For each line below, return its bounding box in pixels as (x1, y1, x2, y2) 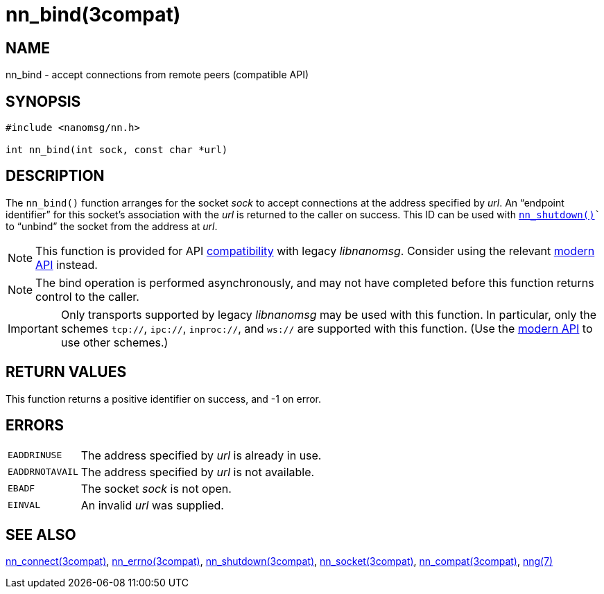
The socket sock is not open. (80, 481, 232, 496)
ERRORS (6, 417, 64, 435)
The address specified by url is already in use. (80, 448, 322, 462)
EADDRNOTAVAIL (8, 466, 78, 478)
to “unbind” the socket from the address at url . (6, 220, 218, 232)
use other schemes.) (60, 335, 169, 349)
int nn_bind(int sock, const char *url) (6, 144, 228, 156)
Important (8, 321, 58, 335)
